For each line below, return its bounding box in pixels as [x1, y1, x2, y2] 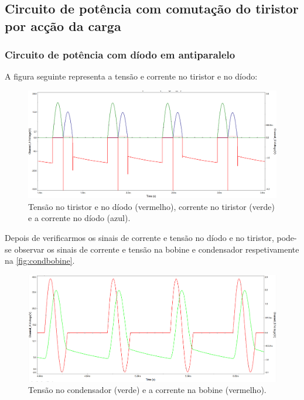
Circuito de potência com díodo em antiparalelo [5, 47, 235, 62]
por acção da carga [5, 16, 121, 35]
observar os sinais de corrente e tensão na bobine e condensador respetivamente [14, 243, 299, 255]
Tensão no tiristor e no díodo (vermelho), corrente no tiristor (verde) [28, 200, 275, 212]
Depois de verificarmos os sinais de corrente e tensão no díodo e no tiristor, [5, 232, 274, 244]
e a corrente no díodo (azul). [28, 212, 131, 224]
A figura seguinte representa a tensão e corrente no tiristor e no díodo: [5, 70, 258, 82]
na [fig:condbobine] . [5, 254, 75, 267]
